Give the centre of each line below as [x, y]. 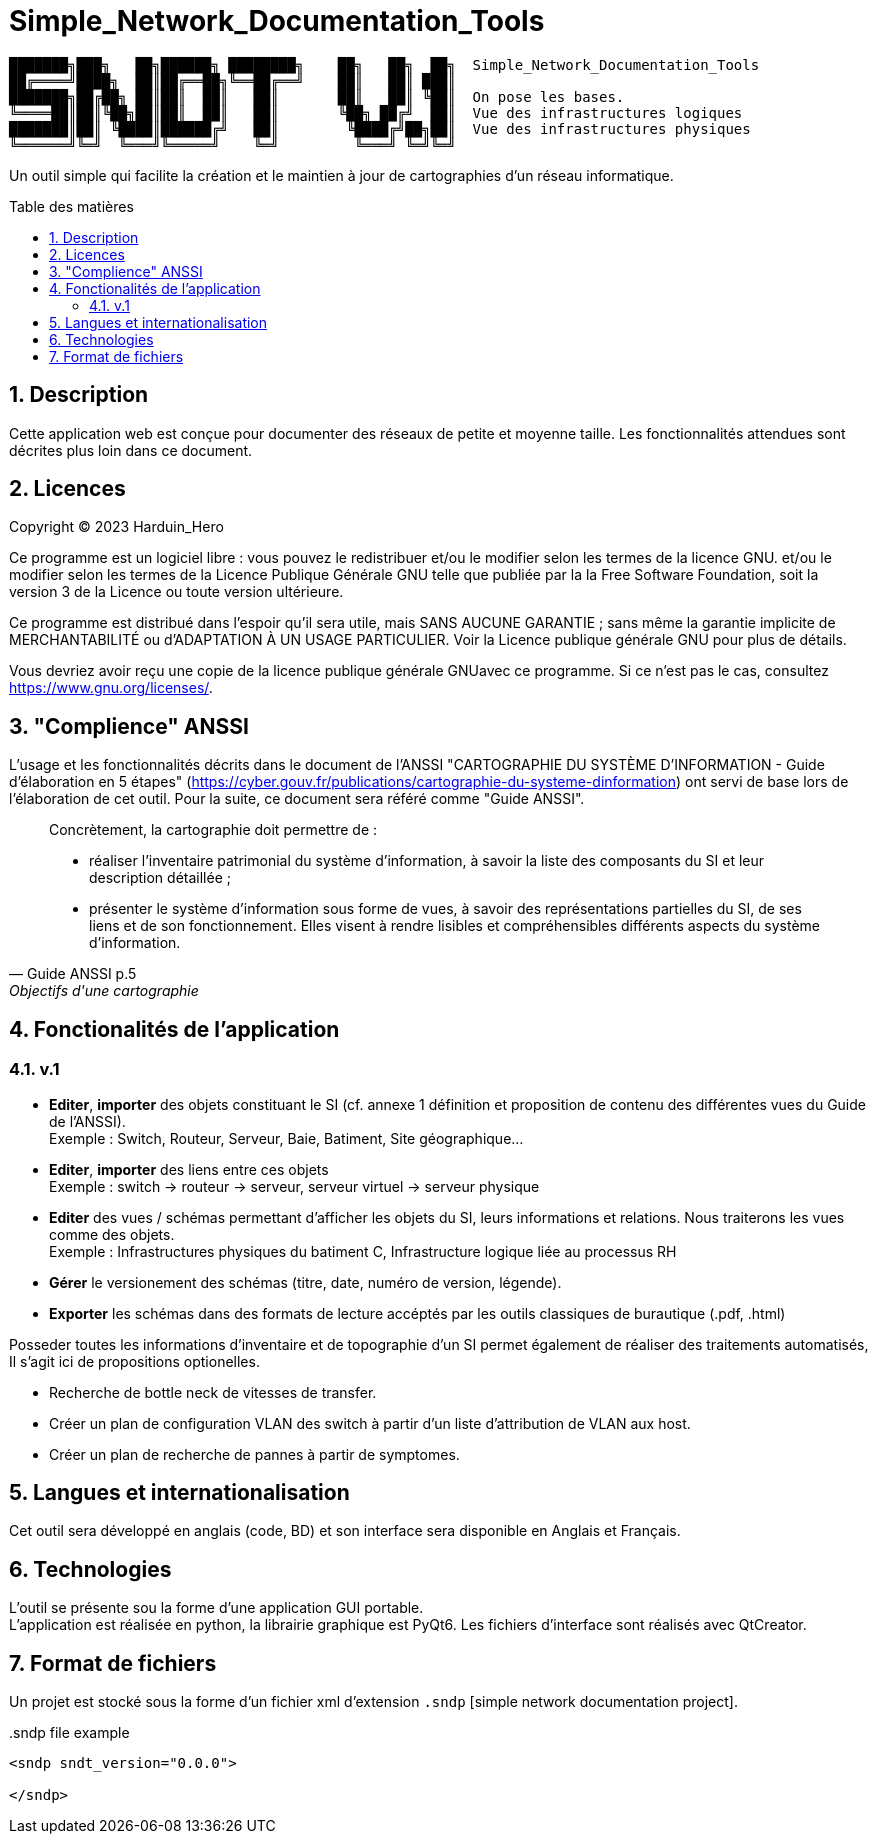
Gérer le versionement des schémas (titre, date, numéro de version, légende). [305, 1282]
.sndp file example [69, 1733]
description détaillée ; [160, 878]
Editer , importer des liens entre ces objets [189, 1169]
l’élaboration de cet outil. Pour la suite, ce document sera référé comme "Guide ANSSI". [297, 799]
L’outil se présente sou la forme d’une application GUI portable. [216, 1608]
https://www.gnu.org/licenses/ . [111, 688]
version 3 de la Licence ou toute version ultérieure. [176, 592]
